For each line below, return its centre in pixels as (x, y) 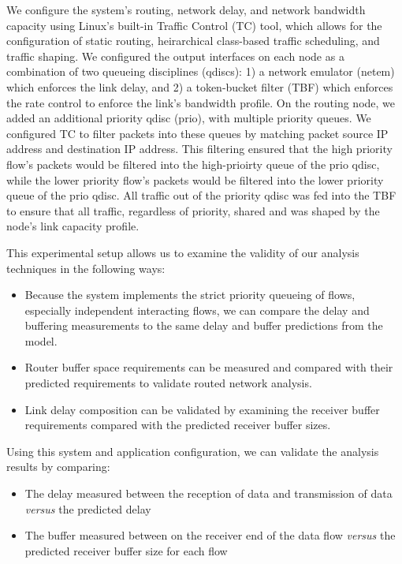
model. (41, 340)
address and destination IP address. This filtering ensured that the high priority (199, 149)
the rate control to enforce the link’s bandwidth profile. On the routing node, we (201, 102)
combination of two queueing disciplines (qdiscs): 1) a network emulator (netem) (201, 71)
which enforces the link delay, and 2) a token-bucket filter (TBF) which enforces (200, 86)
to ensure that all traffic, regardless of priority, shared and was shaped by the (193, 210)
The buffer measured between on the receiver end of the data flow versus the (210, 535)
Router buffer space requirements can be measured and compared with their (209, 367)
